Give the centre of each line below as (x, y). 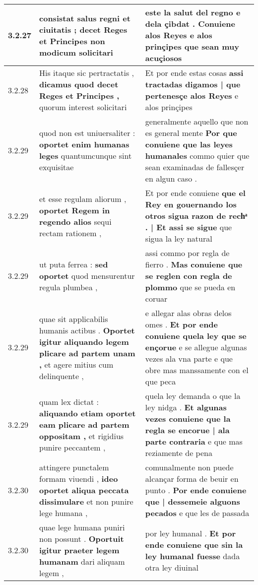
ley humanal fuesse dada (193, 556)
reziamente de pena (179, 453)
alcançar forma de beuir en (192, 479)
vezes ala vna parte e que (189, 358)
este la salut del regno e (193, 12)
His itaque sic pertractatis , (87, 73)
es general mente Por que (191, 133)
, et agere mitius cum (76, 364)
